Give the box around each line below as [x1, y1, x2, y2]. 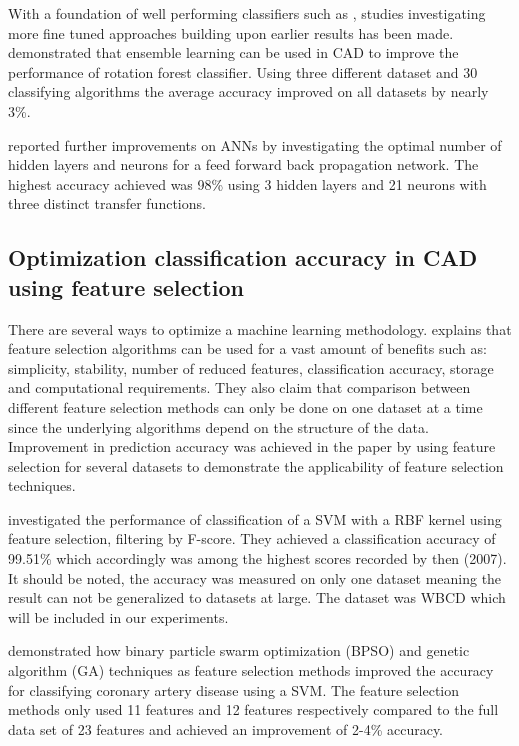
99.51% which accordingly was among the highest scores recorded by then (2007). [8, 548, 507, 569]
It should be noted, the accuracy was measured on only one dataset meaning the [8, 567, 502, 588]
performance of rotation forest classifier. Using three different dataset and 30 [8, 61, 478, 82]
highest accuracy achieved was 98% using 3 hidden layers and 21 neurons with [8, 173, 487, 194]
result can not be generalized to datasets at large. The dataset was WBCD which [8, 587, 506, 608]
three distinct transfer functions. [8, 193, 206, 214]
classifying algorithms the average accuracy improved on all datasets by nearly [8, 81, 489, 102]
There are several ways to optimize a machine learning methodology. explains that [8, 318, 512, 339]
